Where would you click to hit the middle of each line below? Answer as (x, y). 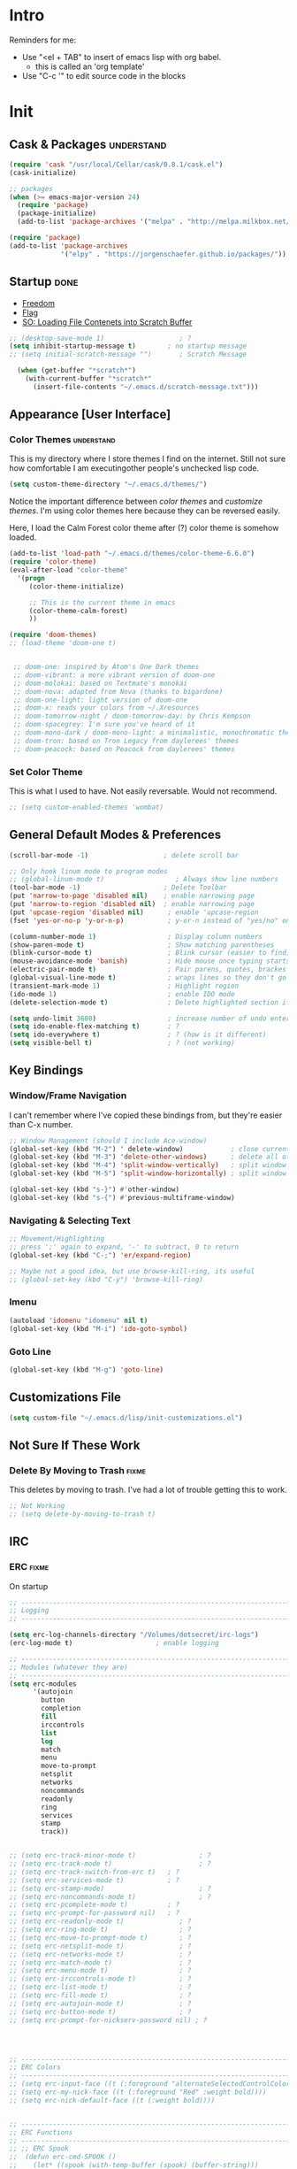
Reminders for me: (43, 40)
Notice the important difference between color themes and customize (136, 502)
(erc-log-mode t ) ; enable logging (114, 1643)
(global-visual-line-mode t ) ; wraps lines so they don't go (148, 978)
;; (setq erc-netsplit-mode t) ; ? (100, 1946)
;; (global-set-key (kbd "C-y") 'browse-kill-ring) (106, 1280)
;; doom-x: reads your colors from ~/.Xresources (106, 708)
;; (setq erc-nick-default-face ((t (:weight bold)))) (112, 2100)
